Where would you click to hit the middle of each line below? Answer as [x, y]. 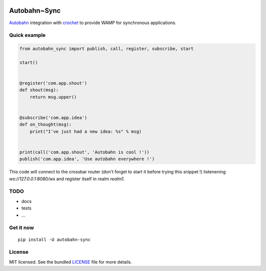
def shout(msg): [39, 90]
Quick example [28, 35]
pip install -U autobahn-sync [54, 239]
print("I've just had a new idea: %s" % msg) [86, 131]
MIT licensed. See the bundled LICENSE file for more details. [71, 262]
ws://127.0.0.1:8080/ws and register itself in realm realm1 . [67, 179]
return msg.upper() [53, 97]
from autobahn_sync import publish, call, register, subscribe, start [107, 49]
